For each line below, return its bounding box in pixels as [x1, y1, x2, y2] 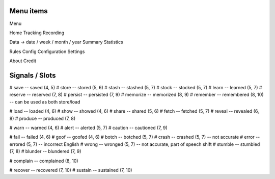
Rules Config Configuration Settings [9, 48, 85, 55]
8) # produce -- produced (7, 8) [9, 115, 76, 121]
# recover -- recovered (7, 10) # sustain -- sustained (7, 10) [9, 167, 132, 173]
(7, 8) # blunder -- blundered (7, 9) [9, 148, 81, 155]
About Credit [9, 58, 37, 64]
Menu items [9, 7, 48, 15]
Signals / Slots [9, 71, 56, 80]
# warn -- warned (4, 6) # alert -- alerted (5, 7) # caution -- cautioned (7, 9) [9, 124, 168, 131]
